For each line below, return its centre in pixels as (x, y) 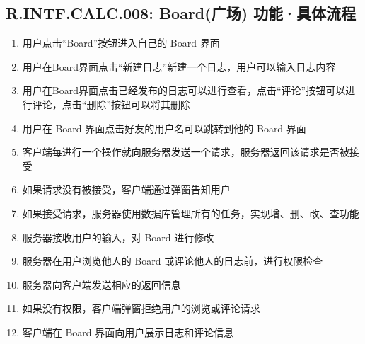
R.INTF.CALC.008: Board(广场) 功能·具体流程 (181, 13)
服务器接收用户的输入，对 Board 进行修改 (118, 237)
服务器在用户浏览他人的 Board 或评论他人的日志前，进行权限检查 (173, 261)
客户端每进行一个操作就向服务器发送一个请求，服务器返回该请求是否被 (186, 152)
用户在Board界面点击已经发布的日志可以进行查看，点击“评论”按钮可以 (184, 90)
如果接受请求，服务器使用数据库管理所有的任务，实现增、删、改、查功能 (191, 213)
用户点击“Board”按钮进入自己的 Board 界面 (121, 43)
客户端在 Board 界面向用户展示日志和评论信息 (128, 332)
